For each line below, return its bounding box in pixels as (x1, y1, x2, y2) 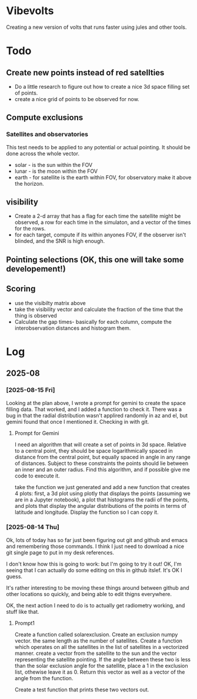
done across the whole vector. (6, 150, 79, 157)
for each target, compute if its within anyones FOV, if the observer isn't (14, 231, 186, 239)
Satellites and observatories (6, 131, 88, 139)
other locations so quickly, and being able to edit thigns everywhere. (6, 590, 172, 597)
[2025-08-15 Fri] (6, 386, 55, 394)
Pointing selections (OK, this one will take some (6, 255, 184, 265)
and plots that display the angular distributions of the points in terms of (14, 502, 187, 509)
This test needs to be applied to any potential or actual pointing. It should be (6, 143, 191, 150)
